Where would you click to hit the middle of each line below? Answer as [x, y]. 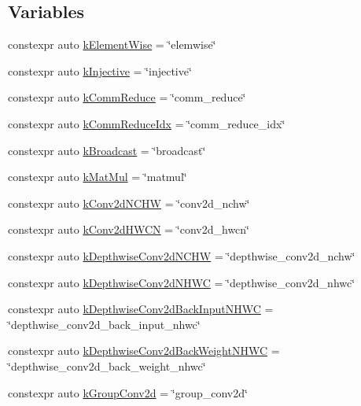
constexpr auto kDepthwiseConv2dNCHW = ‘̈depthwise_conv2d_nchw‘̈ [182, 255]
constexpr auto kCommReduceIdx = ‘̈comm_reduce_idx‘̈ [147, 123]
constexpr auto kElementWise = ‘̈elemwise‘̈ [112, 44]
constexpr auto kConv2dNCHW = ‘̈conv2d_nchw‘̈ [129, 203]
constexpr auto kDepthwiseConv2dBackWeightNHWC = [144, 351]
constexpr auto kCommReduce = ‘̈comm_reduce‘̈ [127, 97]
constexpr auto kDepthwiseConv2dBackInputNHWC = [141, 309]
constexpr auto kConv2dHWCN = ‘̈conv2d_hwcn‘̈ [129, 229]
